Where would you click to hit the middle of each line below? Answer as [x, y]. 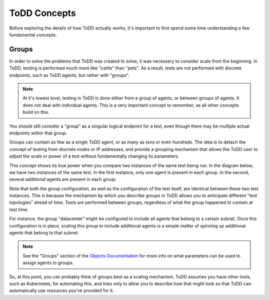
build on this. [36, 112]
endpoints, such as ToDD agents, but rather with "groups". [69, 75]
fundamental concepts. [33, 34]
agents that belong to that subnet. [44, 233]
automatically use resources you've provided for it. [62, 290]
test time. [19, 209]
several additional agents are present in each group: [63, 179]
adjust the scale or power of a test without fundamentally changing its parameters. [94, 156]
